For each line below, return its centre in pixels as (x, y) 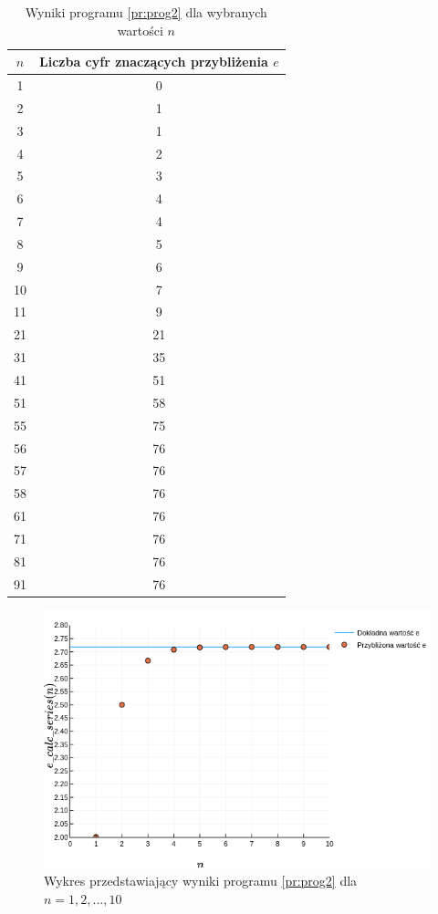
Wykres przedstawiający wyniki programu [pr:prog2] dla (201, 880)
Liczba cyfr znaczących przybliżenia (154, 62)
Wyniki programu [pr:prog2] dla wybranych (146, 12)
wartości (140, 30)
